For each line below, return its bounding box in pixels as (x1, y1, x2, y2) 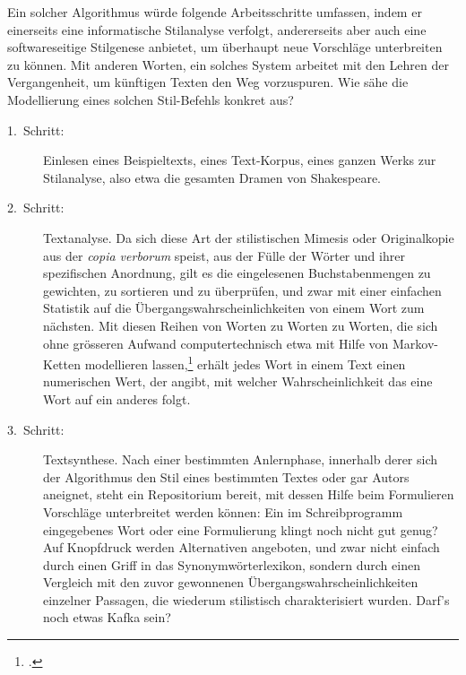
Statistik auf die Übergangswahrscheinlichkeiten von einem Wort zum (43, 299, 425, 317)
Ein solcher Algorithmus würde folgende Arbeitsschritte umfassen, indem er (7, 3, 422, 21)
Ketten (43, 354, 81, 373)
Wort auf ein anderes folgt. (43, 389, 191, 408)
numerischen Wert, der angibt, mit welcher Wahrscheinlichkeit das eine (43, 372, 433, 391)
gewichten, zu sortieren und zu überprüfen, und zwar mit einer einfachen (43, 281, 442, 299)
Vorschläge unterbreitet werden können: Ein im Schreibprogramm (43, 502, 403, 521)
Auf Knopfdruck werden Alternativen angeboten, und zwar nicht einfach (43, 538, 440, 557)
